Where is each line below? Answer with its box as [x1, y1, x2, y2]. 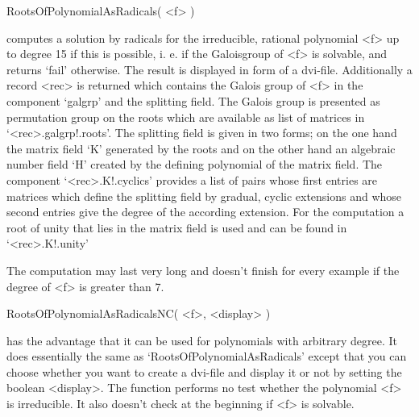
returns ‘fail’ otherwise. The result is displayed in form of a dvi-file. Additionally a [6, 60, 413, 77]
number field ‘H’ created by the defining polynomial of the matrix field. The [6, 156, 383, 173]
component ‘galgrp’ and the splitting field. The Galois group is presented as [6, 92, 380, 109]
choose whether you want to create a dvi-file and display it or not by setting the [6, 363, 402, 380]
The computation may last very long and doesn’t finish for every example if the [6, 261, 400, 278]
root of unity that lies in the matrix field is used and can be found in [6, 219, 347, 236]
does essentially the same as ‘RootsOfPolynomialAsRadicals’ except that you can [6, 348, 407, 365]
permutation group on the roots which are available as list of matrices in [6, 108, 365, 125]
